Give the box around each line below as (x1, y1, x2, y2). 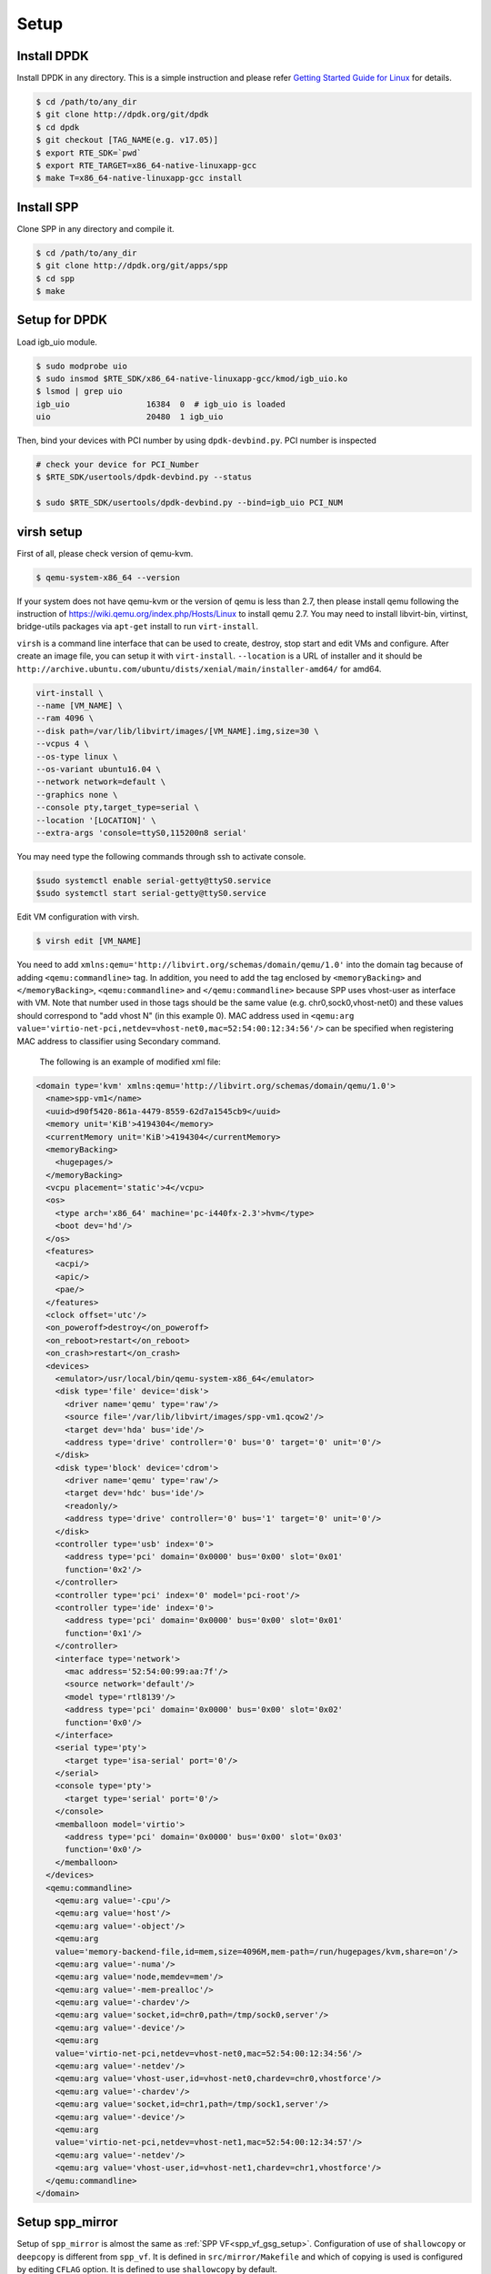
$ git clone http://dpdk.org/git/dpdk (35, 109, 209, 120)
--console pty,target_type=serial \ (35, 802, 200, 813)
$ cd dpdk (35, 122, 80, 132)
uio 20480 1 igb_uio (35, 412, 224, 422)
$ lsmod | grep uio (35, 387, 123, 397)
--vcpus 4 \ (35, 739, 90, 750)
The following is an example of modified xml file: (39, 1056, 222, 1067)
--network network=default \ (35, 777, 166, 787)
